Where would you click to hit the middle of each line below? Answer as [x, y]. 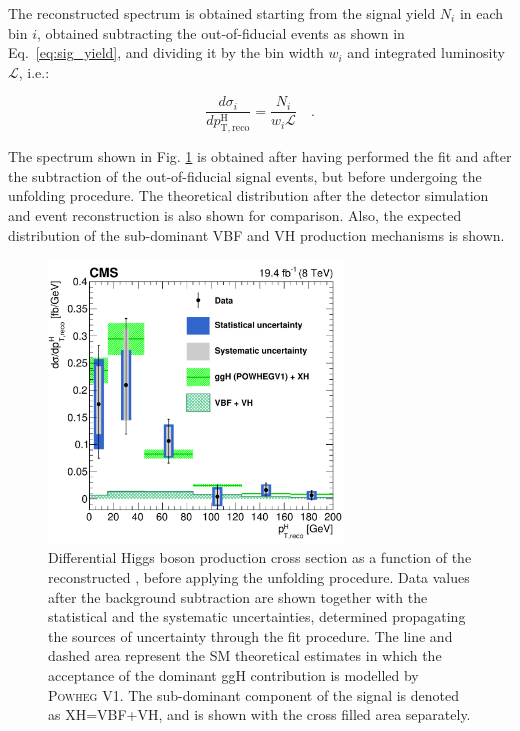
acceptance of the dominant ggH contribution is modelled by [233, 674]
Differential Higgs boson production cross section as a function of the [260, 557]
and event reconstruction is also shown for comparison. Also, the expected [235, 215]
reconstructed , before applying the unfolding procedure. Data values [259, 577]
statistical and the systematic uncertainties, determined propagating [257, 616]
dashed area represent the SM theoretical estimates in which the [245, 655]
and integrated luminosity [426, 52]
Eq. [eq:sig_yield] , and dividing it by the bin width [166, 52]
